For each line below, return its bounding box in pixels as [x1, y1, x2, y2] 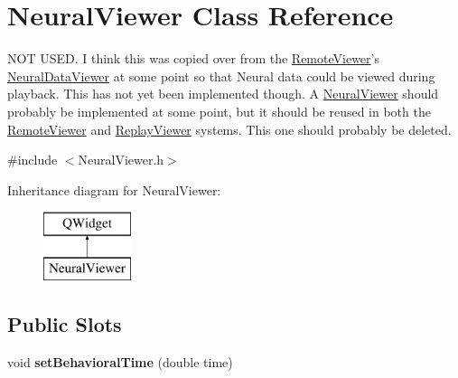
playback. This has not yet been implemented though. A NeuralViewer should [7, 84, 439, 103]
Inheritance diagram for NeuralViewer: [7, 180, 221, 199]
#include [7, 150, 58, 169]
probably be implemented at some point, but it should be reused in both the [7, 101, 431, 120]
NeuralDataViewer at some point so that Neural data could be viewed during [7, 66, 435, 85]
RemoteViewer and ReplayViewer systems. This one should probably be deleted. [7, 119, 452, 138]
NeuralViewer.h [78, 150, 164, 169]
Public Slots [7, 309, 122, 337]
